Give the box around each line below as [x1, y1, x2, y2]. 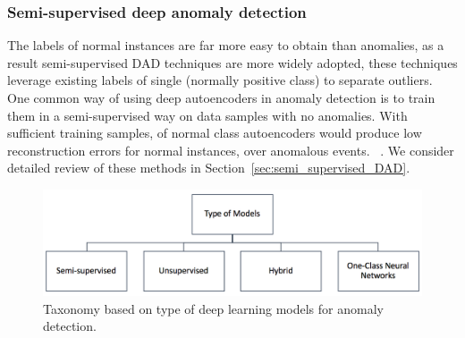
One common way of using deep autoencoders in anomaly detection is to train [7, 89, 435, 106]
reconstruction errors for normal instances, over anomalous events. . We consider [7, 140, 454, 159]
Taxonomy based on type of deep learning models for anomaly [43, 299, 384, 317]
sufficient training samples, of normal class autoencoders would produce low [7, 123, 422, 142]
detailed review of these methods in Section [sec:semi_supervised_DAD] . [7, 158, 410, 177]
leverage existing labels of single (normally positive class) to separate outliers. [7, 71, 433, 89]
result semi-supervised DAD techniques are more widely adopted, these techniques [7, 53, 458, 72]
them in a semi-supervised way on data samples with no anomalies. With [7, 106, 408, 124]
